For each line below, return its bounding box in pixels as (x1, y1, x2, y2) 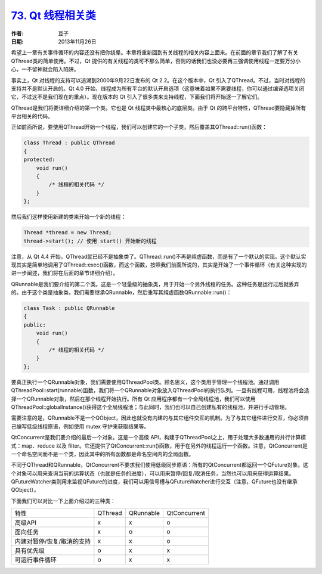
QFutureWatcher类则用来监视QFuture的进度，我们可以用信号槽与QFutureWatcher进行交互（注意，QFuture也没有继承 (11, 478, 298, 485)
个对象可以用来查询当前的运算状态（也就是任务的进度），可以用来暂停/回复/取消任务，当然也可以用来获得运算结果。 (11, 470, 295, 477)
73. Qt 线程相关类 (11, 9, 97, 22)
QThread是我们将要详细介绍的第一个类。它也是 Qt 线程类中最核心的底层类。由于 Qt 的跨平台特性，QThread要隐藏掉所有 (11, 104, 306, 111)
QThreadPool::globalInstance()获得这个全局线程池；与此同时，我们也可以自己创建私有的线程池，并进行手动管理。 (11, 403, 290, 411)
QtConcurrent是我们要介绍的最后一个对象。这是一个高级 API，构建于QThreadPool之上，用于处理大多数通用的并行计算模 (11, 434, 306, 441)
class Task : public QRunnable (23, 305, 116, 312)
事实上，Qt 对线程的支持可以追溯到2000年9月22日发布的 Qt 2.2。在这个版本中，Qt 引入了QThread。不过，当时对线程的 (11, 76, 305, 83)
